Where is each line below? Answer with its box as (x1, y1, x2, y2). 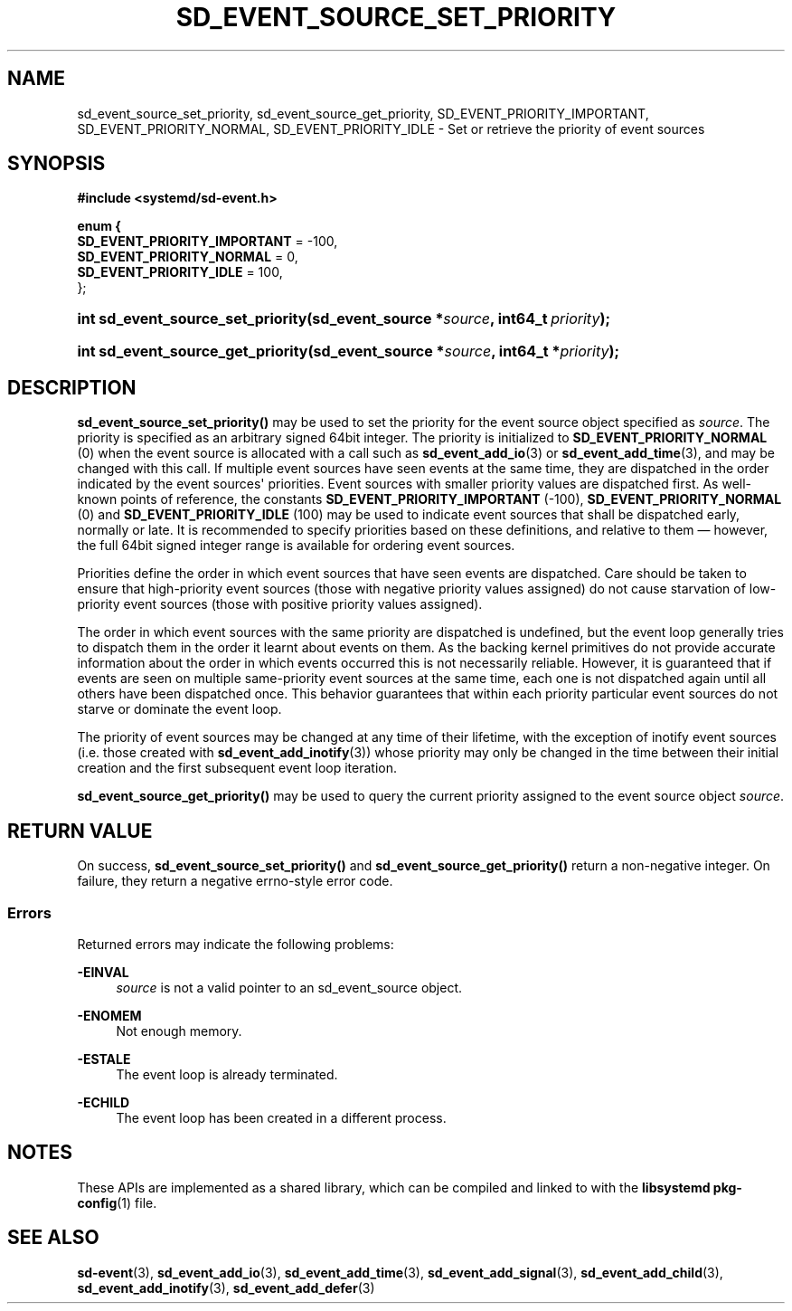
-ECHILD (77, 1094, 130, 1110)
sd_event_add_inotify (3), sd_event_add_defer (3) (77, 1279, 375, 1296)
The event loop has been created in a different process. (116, 1109, 447, 1126)
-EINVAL (77, 964, 129, 980)
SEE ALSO (7, 1226, 99, 1249)
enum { (77, 218, 121, 234)
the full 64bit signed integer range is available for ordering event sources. (77, 537, 515, 554)
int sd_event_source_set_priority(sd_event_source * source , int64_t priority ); (77, 309, 610, 328)
